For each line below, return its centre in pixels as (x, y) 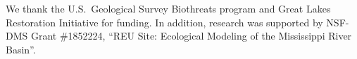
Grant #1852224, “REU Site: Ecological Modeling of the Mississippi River (191, 36)
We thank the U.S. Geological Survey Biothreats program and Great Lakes (168, 8)
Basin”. (21, 49)
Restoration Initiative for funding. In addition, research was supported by (164, 22)
